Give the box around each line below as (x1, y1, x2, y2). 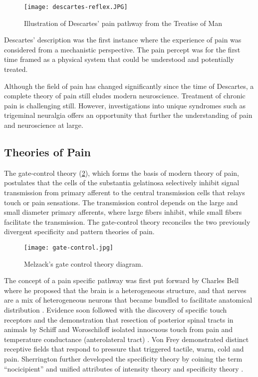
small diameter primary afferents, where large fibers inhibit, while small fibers (4, 207, 242, 217)
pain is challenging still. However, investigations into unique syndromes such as (4, 100, 246, 110)
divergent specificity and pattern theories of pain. (4, 226, 155, 237)
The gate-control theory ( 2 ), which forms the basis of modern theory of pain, (4, 167, 240, 178)
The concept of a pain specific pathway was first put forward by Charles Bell (4, 275, 239, 286)
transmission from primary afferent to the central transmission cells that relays (4, 187, 245, 197)
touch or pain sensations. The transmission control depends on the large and (4, 197, 238, 207)
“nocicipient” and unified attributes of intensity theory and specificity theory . (4, 363, 244, 374)
